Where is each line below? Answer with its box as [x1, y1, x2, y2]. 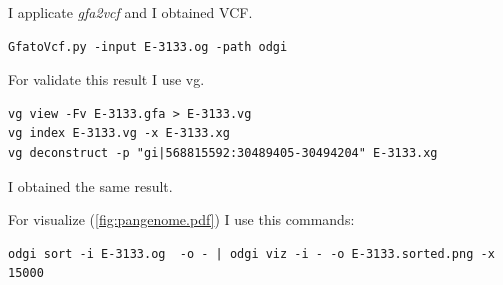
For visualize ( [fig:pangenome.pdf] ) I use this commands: [8, 209, 355, 230]
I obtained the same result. [8, 175, 173, 196]
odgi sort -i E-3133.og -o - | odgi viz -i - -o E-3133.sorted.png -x [8, 246, 495, 261]
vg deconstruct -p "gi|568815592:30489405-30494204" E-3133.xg [8, 145, 438, 160]
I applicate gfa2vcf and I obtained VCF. [8, 2, 253, 22]
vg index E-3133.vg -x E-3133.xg [8, 126, 230, 141]
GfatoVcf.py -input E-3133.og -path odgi [8, 39, 288, 54]
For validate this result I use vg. [8, 69, 205, 90]
